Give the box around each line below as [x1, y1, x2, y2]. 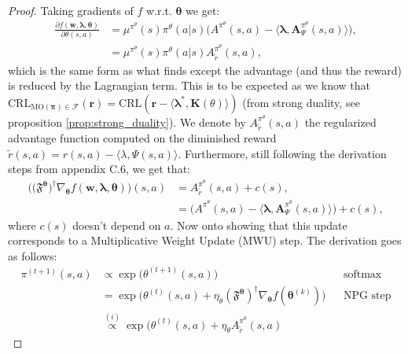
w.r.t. [146, 2, 172, 18]
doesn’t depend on [72, 216, 161, 233]
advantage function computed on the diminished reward [8, 130, 277, 146]
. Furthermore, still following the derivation [178, 145, 387, 161]
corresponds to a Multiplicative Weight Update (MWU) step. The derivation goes [8, 232, 402, 249]
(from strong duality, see [242, 94, 360, 110]
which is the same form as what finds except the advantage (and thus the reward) [8, 61, 402, 78]
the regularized [304, 113, 377, 130]
